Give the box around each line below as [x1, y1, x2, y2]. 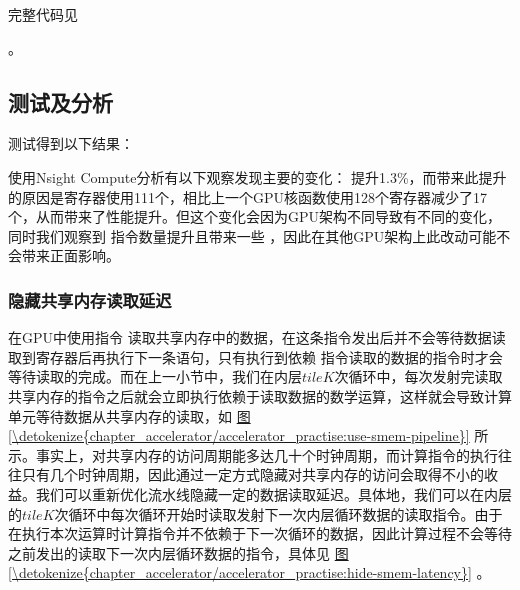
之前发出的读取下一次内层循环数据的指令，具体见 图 [8, 542, 349, 563]
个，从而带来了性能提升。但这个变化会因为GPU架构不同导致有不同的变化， [8, 206, 502, 227]
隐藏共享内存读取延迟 [8, 287, 172, 312]
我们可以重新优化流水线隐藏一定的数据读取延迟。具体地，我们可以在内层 [35, 483, 512, 504]
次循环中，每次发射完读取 [334, 366, 503, 387]
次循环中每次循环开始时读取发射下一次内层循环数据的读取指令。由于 [54, 503, 503, 524]
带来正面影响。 [21, 245, 120, 266]
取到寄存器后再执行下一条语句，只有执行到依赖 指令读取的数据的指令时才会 [8, 346, 503, 367]
